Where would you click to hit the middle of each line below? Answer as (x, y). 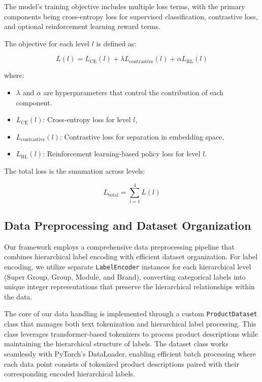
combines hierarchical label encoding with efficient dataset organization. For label (131, 256)
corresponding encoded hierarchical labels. (70, 374)
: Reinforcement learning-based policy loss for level (122, 154)
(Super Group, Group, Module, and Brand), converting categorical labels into (125, 276)
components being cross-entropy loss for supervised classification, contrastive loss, (131, 16)
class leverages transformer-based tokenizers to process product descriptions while (131, 333)
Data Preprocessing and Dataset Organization (128, 225)
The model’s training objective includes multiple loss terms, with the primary (125, 6)
